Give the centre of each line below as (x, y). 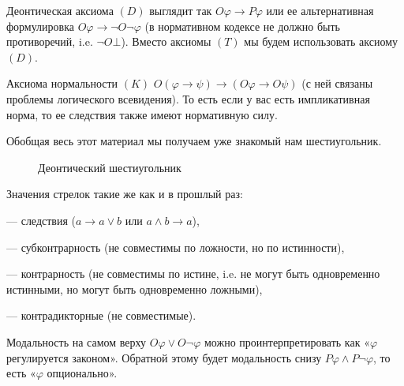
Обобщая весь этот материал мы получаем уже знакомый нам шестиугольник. (194, 141)
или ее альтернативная (320, 10)
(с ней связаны (337, 83)
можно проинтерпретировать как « (287, 341)
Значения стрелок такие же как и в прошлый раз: (125, 194)
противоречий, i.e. (50, 41)
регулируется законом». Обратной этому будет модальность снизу (164, 357)
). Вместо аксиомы (166, 41)
